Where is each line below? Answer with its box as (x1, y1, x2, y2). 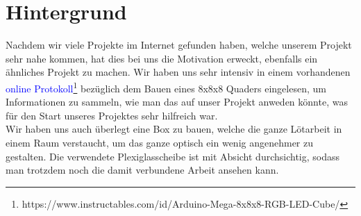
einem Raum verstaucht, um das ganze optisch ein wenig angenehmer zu (6, 135, 314, 149)
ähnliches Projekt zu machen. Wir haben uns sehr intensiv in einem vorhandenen (6, 65, 351, 79)
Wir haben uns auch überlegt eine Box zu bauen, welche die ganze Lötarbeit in (6, 122, 342, 136)
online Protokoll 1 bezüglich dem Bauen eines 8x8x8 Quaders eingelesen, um (6, 78, 326, 95)
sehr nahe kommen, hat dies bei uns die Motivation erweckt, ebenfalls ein (6, 51, 318, 65)
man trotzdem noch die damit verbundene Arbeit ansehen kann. (6, 163, 279, 177)
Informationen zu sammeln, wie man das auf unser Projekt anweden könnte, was (6, 94, 348, 109)
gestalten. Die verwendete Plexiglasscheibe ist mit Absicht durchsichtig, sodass (6, 149, 339, 163)
